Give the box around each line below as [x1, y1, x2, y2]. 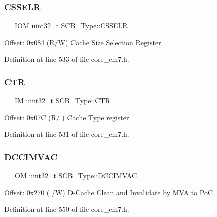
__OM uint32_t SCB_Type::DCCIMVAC [4, 170, 137, 181]
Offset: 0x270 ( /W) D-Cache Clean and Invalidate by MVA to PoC [4, 187, 213, 197]
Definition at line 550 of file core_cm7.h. [4, 204, 129, 214]
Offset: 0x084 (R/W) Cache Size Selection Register [4, 37, 161, 47]
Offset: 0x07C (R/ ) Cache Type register [4, 112, 129, 122]
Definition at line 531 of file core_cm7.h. [4, 129, 129, 139]
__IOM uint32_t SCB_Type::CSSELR [4, 20, 128, 31]
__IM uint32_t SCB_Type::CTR [4, 95, 110, 106]
